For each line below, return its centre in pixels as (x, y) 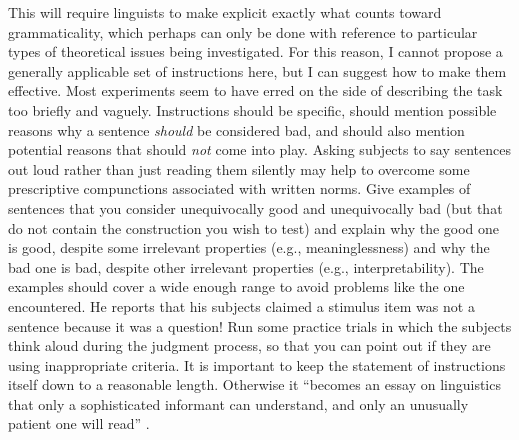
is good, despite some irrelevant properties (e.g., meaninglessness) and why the (249, 247)
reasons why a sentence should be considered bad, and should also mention (236, 129)
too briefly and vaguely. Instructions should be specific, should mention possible (252, 109)
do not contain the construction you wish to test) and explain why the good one (254, 227)
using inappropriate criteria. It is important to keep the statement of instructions (257, 364)
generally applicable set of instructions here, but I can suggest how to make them (257, 70)
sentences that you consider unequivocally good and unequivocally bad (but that (255, 207)
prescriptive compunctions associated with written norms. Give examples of (239, 188)
